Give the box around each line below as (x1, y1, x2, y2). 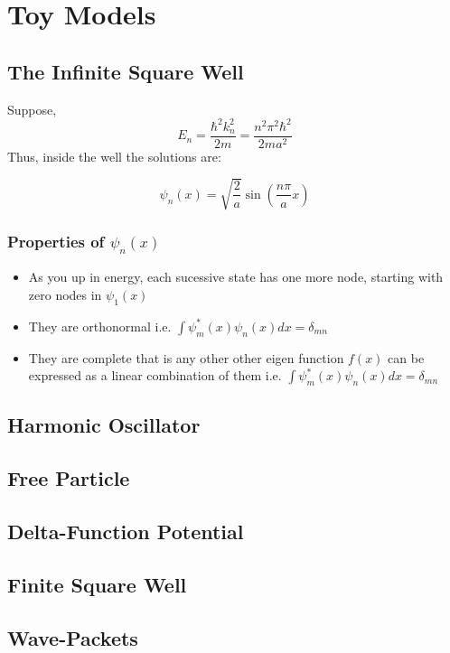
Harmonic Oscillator (7, 411, 201, 439)
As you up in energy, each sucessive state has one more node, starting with (28, 267, 444, 286)
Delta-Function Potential (7, 517, 244, 545)
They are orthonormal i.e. (28, 316, 172, 335)
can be (388, 348, 425, 367)
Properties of (7, 229, 105, 252)
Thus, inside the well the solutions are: (7, 146, 221, 165)
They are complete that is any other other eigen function (28, 348, 344, 367)
